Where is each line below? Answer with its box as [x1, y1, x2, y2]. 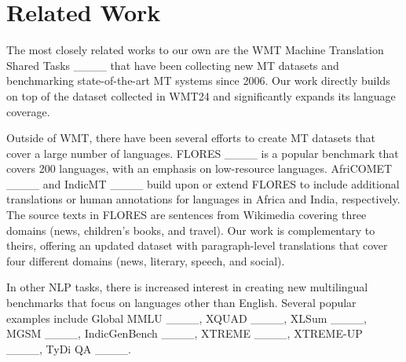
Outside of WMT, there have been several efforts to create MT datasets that [6, 130, 375, 146]
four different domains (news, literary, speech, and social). [6, 252, 285, 269]
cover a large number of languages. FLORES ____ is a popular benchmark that [6, 144, 399, 161]
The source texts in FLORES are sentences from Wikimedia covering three [6, 207, 367, 223]
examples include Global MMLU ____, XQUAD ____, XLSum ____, [6, 309, 367, 326]
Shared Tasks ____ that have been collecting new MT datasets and [6, 57, 339, 73]
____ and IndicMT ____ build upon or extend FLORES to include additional [6, 175, 400, 192]
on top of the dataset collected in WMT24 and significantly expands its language [6, 87, 396, 104]
